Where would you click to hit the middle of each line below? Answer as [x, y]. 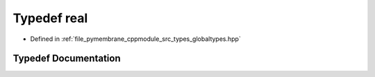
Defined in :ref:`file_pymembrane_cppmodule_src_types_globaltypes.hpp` [135, 39]
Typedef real [50, 18]
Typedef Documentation [67, 59]
